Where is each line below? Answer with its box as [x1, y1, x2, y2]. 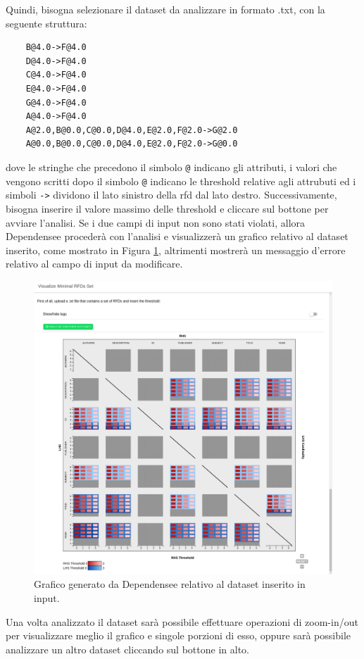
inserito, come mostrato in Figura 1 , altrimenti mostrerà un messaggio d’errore [6, 242, 346, 257]
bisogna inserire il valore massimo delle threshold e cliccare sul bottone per [6, 201, 329, 215]
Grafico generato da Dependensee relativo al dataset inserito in [34, 577, 306, 591]
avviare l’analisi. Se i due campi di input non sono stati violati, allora [6, 215, 306, 230]
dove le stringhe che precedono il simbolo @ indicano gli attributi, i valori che [6, 159, 337, 174]
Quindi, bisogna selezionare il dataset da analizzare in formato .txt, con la [6, 2, 325, 16]
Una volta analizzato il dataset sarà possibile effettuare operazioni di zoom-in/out [6, 614, 358, 629]
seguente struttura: [6, 15, 87, 30]
